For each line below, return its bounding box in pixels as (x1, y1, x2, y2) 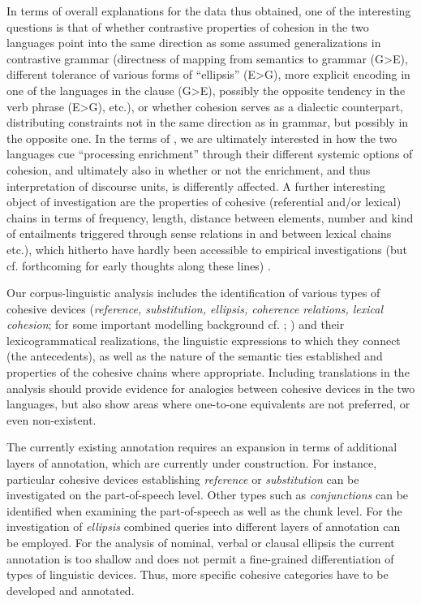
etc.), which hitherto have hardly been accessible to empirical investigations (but (6, 240, 407, 257)
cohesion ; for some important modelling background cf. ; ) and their (6, 316, 345, 333)
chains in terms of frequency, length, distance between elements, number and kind (6, 209, 414, 226)
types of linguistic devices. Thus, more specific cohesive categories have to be (6, 566, 389, 583)
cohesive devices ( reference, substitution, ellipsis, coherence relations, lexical (6, 300, 384, 317)
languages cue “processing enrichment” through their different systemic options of (6, 145, 413, 162)
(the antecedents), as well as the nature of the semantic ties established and (6, 347, 383, 365)
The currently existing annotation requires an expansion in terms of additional (6, 438, 397, 455)
